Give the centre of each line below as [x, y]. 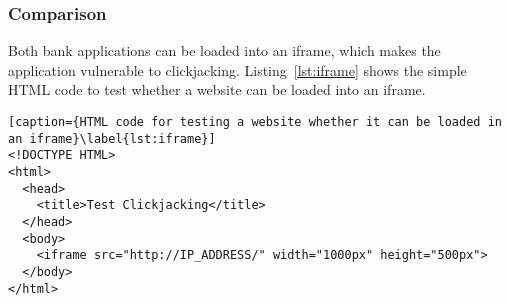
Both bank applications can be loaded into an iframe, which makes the [224, 50]
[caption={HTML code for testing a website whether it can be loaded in [255, 122]
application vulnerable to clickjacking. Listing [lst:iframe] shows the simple [237, 69]
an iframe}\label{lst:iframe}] [112, 138]
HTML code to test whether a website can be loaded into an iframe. [217, 89]
